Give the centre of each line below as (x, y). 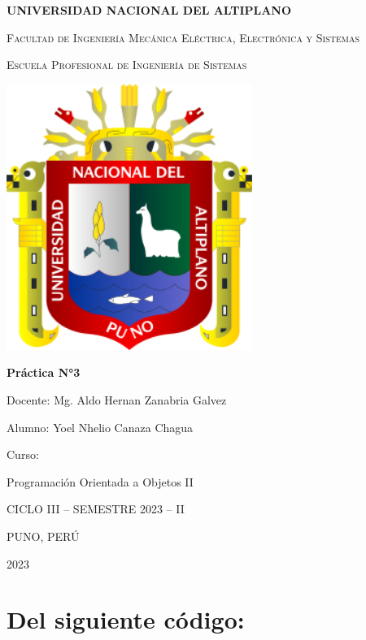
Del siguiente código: (126, 619)
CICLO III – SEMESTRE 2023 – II (96, 509)
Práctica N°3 (44, 372)
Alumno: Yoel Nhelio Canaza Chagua (100, 427)
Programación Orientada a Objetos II (100, 481)
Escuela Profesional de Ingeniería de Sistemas (127, 65)
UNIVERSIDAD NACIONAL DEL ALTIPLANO (149, 10)
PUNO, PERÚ (43, 536)
